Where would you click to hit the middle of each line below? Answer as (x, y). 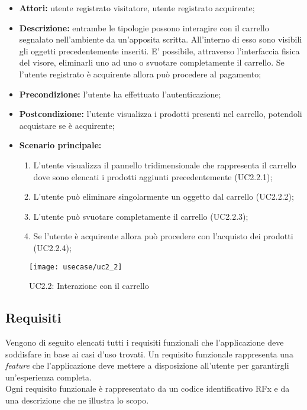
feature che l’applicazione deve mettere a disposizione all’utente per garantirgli (147, 365)
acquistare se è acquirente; (67, 125)
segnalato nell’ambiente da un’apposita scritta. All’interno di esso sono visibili (161, 39)
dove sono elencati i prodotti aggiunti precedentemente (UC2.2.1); (153, 176)
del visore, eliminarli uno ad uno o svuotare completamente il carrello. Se (152, 62)
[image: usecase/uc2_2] (76, 267)
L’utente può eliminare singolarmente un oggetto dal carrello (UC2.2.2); (164, 196)
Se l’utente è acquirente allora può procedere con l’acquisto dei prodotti (163, 236)
